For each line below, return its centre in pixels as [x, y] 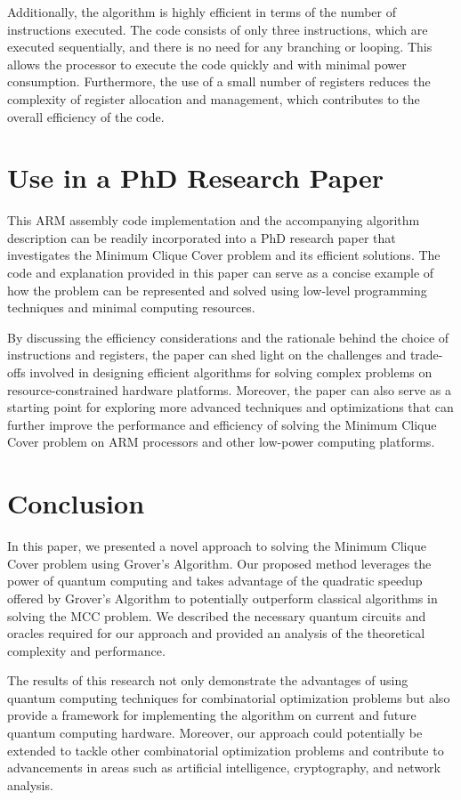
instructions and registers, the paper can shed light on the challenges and [207, 355]
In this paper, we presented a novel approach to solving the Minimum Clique [217, 546]
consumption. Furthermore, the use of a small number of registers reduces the [219, 81]
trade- [426, 355]
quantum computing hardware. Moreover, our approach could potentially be [215, 733]
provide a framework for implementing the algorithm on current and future [212, 715]
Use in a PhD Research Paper [196, 178]
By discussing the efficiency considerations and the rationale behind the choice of [228, 337]
